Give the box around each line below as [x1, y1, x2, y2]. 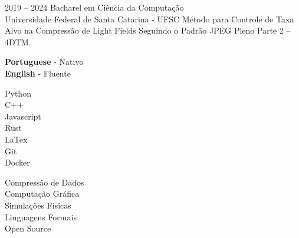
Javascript [5, 110, 41, 122]
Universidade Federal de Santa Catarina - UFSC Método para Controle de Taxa [5, 12, 294, 25]
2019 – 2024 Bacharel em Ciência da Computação [5, 1, 184, 13]
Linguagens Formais [5, 210, 77, 223]
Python [5, 87, 31, 99]
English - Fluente [5, 67, 71, 79]
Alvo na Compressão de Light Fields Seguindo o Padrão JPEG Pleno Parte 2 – [5, 24, 291, 37]
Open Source [5, 222, 51, 234]
